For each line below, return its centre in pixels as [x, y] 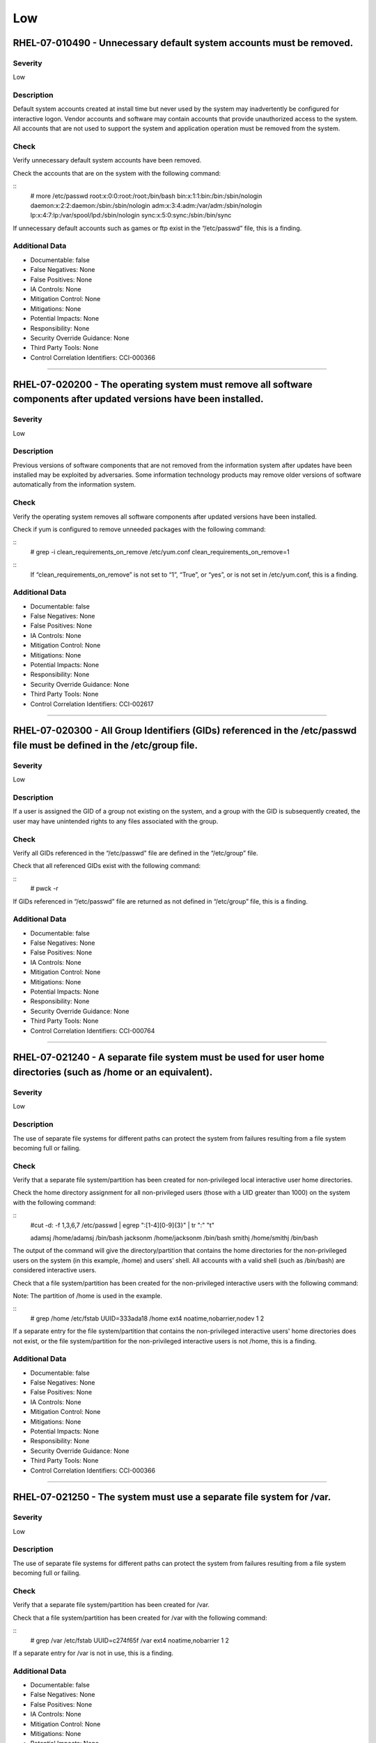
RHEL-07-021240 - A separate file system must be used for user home [169, 1057]
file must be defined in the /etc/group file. [105, 745]
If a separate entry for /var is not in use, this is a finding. [93, 1653]
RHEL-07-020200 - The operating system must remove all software [163, 385]
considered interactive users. [55, 1270]
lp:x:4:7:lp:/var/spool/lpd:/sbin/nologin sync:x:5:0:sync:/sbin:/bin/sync [131, 215]
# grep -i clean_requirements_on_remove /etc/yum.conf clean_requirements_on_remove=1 [160, 551]
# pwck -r [44, 888]
